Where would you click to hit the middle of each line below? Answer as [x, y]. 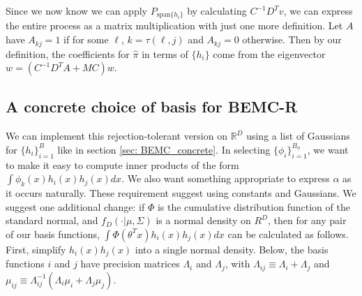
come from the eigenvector [269, 53]
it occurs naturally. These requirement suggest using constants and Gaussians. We [181, 193]
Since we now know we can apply [76, 10]
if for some [86, 39]
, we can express [318, 10]
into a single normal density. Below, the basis [232, 249]
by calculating [217, 10]
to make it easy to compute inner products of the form [122, 164]
